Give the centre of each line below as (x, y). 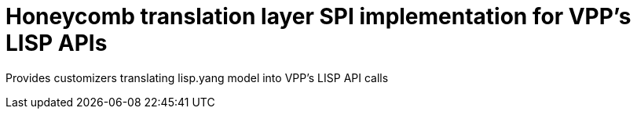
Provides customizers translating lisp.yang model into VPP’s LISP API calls (197, 77)
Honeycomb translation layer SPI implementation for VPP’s (318, 16)
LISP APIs (57, 43)
